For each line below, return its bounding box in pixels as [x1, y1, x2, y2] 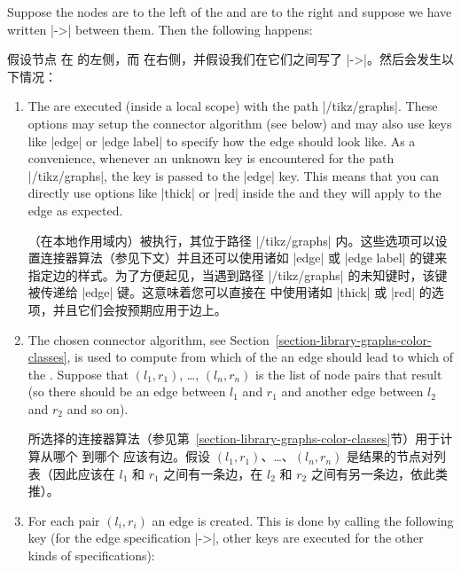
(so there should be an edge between [27, 382, 226, 401]
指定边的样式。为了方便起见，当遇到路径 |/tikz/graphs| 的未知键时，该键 [27, 265, 448, 284]
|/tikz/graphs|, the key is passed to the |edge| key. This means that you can [27, 166, 440, 184]
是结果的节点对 [347, 447, 434, 465]
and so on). [66, 399, 129, 418]
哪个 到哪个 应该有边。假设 [52, 447, 211, 465]
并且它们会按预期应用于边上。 [52, 300, 227, 318]
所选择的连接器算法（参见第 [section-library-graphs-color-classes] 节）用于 [27, 429, 441, 448]
